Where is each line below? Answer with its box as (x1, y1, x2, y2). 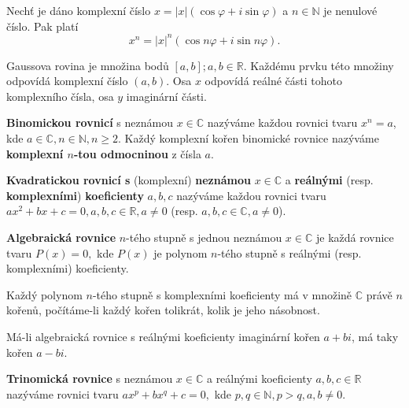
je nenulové (323, 2, 378, 18)
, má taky (351, 328, 399, 344)
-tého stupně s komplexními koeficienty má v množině (92, 286, 352, 302)
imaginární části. (126, 87, 207, 104)
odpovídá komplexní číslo (6, 72, 128, 89)
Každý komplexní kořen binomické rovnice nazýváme (124, 130, 379, 147)
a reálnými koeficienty (206, 370, 312, 387)
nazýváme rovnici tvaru (6, 385, 119, 402)
